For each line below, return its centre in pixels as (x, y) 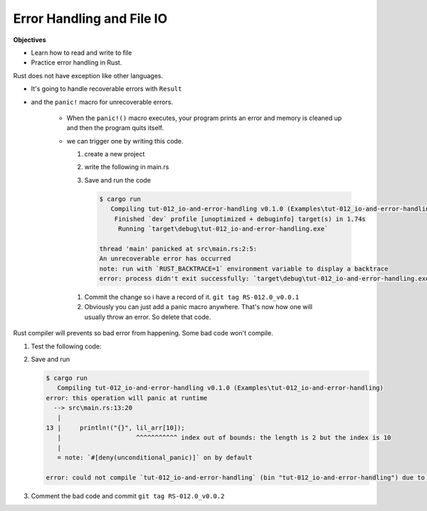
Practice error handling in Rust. (77, 63)
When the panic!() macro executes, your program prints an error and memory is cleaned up (204, 118)
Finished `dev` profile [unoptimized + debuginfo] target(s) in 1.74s (240, 219)
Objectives (30, 40)
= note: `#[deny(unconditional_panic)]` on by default (155, 457)
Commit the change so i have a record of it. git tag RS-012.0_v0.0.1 (192, 297)
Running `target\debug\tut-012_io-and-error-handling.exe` (223, 228)
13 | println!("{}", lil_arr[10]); (115, 427)
